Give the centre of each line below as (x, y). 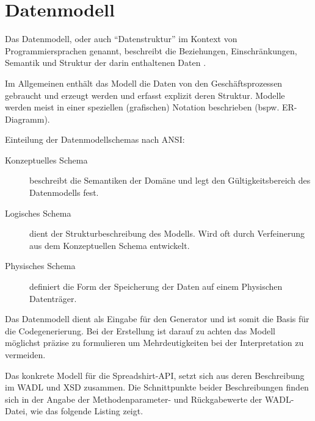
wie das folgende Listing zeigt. (87, 411)
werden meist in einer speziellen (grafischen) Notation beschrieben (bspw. (142, 107)
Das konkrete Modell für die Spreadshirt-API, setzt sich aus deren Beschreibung (155, 375)
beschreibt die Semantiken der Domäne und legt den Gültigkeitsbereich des (170, 180)
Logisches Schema (38, 213)
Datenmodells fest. (64, 193)
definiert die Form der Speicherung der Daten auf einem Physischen (156, 286)
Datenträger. (53, 298)
